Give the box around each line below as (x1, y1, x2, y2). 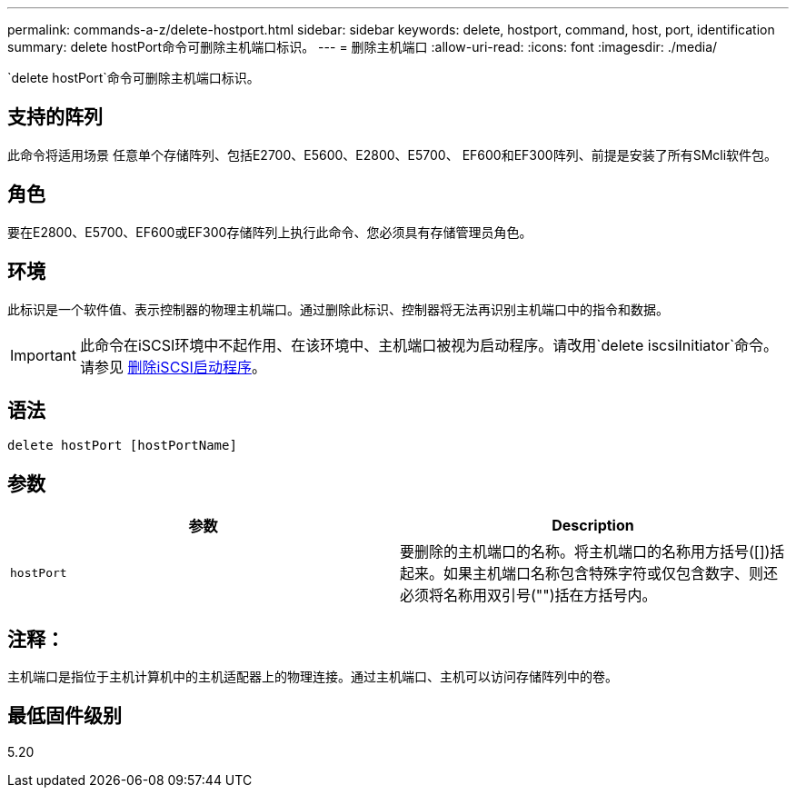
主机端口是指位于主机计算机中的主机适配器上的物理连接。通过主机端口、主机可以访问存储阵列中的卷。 (7, 669, 618, 685)
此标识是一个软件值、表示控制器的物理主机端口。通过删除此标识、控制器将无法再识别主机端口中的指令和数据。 (7, 301, 669, 317)
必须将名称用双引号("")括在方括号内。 (400, 586, 657, 605)
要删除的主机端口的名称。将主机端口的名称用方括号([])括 (400, 542, 785, 561)
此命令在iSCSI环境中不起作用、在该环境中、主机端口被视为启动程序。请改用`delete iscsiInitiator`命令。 (79, 335, 779, 354)
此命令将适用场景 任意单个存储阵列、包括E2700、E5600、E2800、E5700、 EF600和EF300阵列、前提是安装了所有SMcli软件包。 (7, 146, 778, 163)
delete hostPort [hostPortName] (7, 438, 237, 453)
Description (552, 516, 634, 535)
